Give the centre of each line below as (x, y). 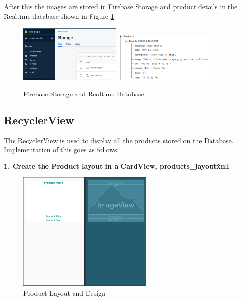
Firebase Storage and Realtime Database (84, 93)
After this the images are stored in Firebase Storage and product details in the (121, 6)
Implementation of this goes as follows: (61, 150)
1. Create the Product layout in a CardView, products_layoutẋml (117, 166)
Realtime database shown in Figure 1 (59, 16)
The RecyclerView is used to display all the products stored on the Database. (119, 140)
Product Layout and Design (64, 293)
